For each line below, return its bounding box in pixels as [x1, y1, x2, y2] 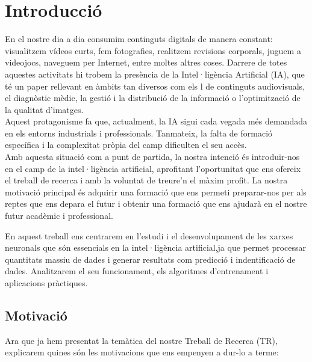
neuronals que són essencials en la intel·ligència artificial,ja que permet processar [5, 241, 307, 254]
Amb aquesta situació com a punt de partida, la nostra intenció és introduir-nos [5, 150, 300, 163]
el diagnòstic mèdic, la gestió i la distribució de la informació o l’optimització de [5, 91, 301, 104]
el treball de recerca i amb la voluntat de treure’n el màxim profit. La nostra [5, 174, 288, 186]
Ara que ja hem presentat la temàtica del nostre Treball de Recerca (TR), [5, 334, 278, 346]
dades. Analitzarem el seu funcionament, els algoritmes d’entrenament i [5, 265, 269, 277]
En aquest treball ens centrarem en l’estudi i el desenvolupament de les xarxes [5, 229, 293, 242]
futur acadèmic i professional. [5, 209, 113, 222]
